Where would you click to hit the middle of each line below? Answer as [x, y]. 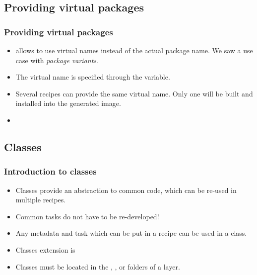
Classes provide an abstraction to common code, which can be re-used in [126, 190]
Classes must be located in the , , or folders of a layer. [98, 266]
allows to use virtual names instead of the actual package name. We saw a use [134, 50]
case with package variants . [57, 60]
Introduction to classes [50, 171]
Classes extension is [45, 249]
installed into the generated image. [68, 103]
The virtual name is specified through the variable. [93, 77]
